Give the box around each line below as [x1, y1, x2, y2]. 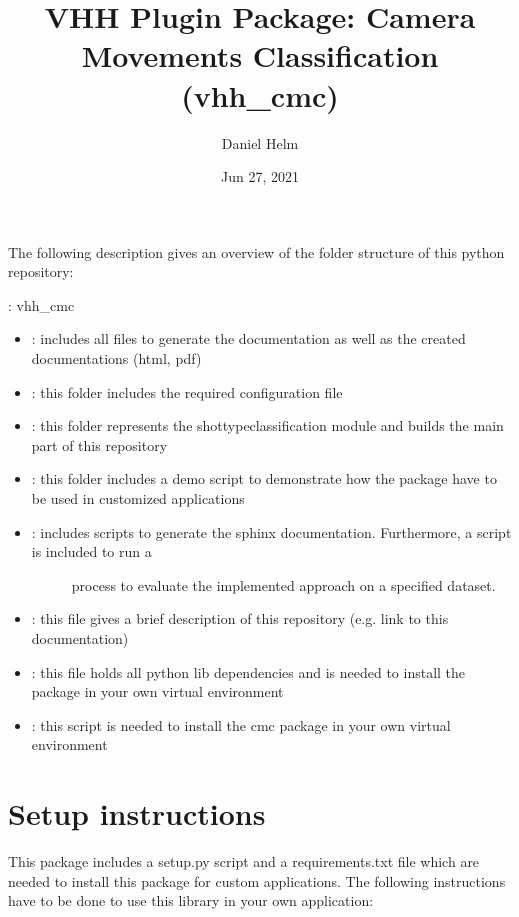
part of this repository [31, 434, 168, 455]
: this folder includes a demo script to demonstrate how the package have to [31, 468, 497, 489]
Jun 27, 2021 [221, 166, 299, 187]
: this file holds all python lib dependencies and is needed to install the [31, 661, 466, 682]
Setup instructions [8, 793, 266, 834]
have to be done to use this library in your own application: [8, 890, 374, 911]
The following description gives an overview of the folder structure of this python [8, 241, 505, 262]
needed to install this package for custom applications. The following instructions [8, 870, 506, 891]
